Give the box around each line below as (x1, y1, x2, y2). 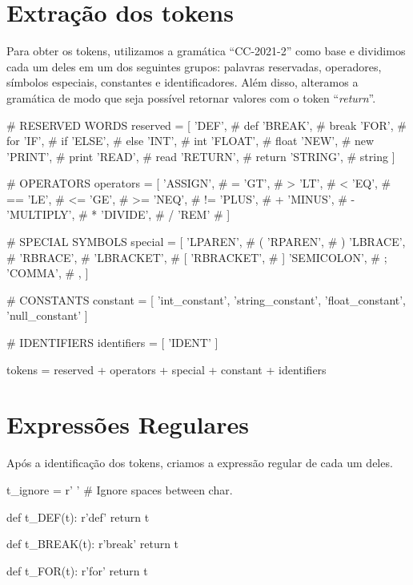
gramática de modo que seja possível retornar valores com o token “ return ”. (6, 89, 376, 106)
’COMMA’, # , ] (6, 264, 89, 281)
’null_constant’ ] (6, 307, 88, 324)
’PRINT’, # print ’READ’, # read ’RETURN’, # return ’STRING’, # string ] (6, 147, 395, 164)
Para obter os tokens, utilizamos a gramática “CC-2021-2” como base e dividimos (6, 42, 406, 59)
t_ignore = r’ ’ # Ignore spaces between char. (6, 481, 233, 498)
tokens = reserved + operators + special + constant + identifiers (6, 361, 327, 377)
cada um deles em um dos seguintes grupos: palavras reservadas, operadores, (6, 58, 382, 75)
